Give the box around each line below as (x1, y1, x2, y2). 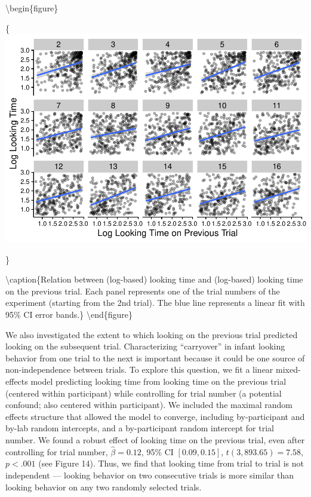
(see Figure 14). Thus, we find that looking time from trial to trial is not (38, 457, 304, 470)
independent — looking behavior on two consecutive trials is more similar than (5, 469, 294, 481)
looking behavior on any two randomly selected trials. (5, 480, 202, 493)
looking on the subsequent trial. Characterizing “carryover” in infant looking (5, 340, 285, 352)
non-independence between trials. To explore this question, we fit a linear (5, 363, 273, 376)
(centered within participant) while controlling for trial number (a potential (5, 386, 282, 399)
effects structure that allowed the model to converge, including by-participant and (5, 410, 305, 422)
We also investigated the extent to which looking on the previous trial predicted (5, 328, 298, 340)
